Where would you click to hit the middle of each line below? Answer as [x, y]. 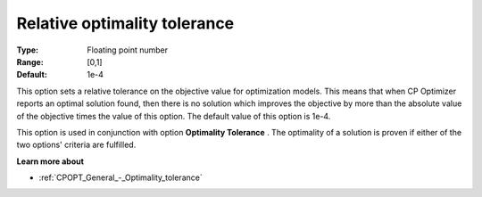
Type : [28, 50]
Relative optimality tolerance [125, 23]
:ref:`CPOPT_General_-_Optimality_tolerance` [120, 177]
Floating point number [128, 50]
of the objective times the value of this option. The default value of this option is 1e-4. [174, 116]
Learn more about [50, 161]
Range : [30, 62]
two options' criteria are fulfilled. [76, 145]
